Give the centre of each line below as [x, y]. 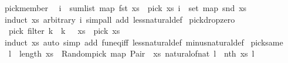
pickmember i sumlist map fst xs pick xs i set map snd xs [126, 8]
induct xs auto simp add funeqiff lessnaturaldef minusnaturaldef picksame [144, 42]
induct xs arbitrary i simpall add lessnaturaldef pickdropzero [120, 19]
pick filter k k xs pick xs [64, 31]
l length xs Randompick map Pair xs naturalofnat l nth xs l [131, 53]
